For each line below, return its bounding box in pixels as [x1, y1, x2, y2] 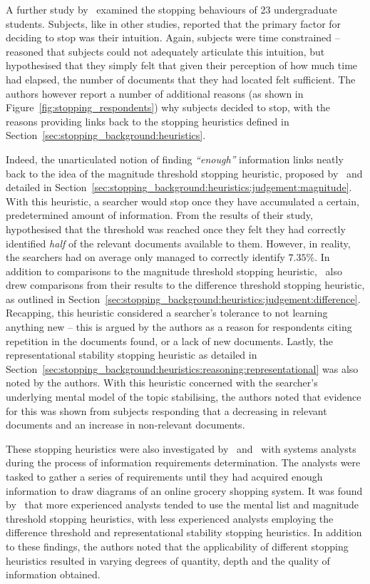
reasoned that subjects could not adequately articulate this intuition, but [6, 43, 325, 58]
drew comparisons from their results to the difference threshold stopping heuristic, [6, 277, 365, 292]
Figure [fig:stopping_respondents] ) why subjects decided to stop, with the [6, 100, 331, 115]
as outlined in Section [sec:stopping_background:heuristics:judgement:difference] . [6, 291, 361, 306]
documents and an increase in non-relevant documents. [6, 417, 245, 432]
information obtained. [6, 567, 101, 582]
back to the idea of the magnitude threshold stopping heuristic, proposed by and [6, 165, 363, 180]
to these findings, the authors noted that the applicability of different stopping [6, 538, 349, 553]
